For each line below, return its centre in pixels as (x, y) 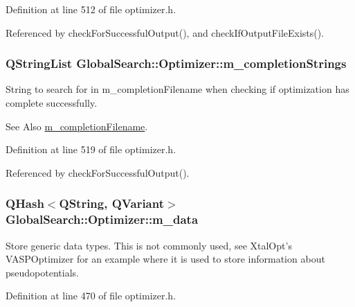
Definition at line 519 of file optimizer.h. (91, 149)
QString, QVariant (112, 203)
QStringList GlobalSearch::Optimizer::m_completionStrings (176, 63)
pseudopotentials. (42, 272)
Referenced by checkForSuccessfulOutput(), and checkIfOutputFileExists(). (165, 32)
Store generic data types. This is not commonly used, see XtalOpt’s (149, 245)
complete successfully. (52, 103)
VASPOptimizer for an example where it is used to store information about (165, 259)
